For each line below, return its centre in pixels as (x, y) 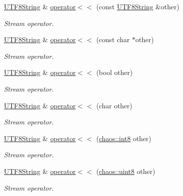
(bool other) (115, 72)
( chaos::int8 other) (124, 138)
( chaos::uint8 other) (126, 171)
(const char (113, 39)
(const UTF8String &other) (138, 6)
